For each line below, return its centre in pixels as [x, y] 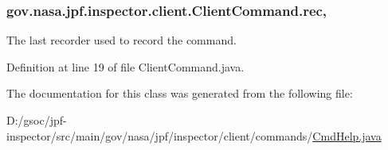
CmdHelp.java [347, 135]
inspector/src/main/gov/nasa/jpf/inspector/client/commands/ [160, 135]
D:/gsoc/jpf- [37, 120]
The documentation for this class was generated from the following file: [180, 93]
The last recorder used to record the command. [121, 40]
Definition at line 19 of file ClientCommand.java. [125, 66]
